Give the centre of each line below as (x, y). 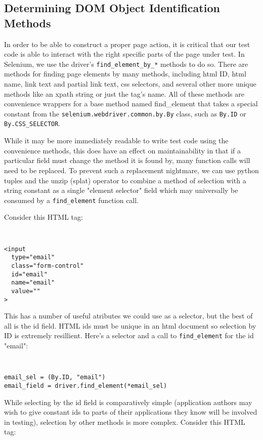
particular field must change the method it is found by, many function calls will (127, 160)
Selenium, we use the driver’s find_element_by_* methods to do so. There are (126, 64)
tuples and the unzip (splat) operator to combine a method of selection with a (125, 180)
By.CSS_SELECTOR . (32, 123)
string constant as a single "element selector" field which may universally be (121, 190)
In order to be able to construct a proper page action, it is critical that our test (127, 44)
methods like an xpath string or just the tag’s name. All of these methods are (124, 93)
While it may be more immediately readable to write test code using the (116, 141)
